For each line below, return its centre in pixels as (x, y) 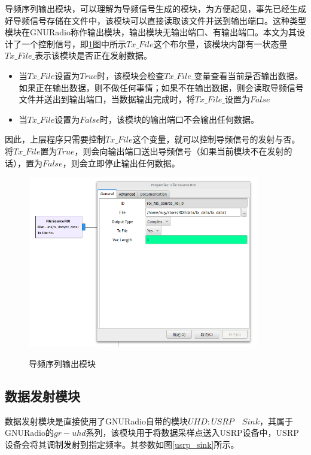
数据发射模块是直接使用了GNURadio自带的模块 (96, 421)
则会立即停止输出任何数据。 (125, 163)
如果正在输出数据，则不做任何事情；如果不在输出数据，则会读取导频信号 (161, 87)
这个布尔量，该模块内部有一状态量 (220, 43)
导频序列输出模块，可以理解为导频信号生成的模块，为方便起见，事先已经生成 (155, 8)
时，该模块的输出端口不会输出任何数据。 (179, 119)
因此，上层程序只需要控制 (55, 139)
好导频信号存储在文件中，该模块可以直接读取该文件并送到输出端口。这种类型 (155, 20)
